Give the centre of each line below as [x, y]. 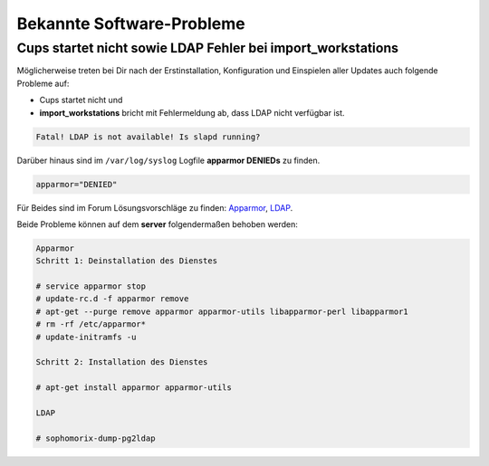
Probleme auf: [43, 83]
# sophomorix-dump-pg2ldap [96, 438]
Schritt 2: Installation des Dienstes [122, 362]
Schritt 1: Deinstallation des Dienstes [126, 261]
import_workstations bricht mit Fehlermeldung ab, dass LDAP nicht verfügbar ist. [192, 112]
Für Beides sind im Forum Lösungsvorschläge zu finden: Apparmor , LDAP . [155, 207]
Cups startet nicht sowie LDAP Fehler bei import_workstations [207, 48]
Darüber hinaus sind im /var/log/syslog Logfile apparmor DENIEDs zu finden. [168, 160]
